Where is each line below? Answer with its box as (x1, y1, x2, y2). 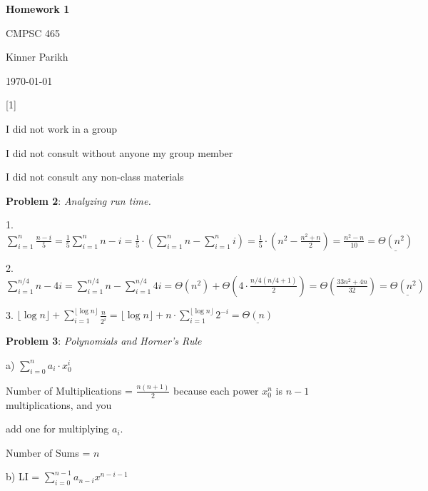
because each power (173, 383, 259, 398)
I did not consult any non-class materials (6, 169, 184, 184)
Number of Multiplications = (6, 383, 133, 398)
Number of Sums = (6, 445, 91, 460)
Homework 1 (6, 1, 70, 16)
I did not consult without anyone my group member (6, 145, 233, 160)
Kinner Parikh (6, 49, 68, 64)
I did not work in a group (6, 121, 118, 136)
